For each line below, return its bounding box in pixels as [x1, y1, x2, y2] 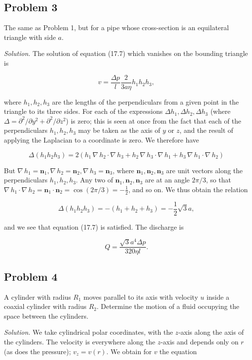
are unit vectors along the [166, 165, 243, 175]
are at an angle [145, 175, 190, 185]
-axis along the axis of [178, 327, 244, 337]
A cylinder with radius [4, 291, 71, 302]
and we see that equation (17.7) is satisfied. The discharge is [4, 221, 184, 232]
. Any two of [76, 175, 113, 185]
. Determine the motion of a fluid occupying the [96, 301, 239, 311]
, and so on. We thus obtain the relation [128, 184, 248, 194]
